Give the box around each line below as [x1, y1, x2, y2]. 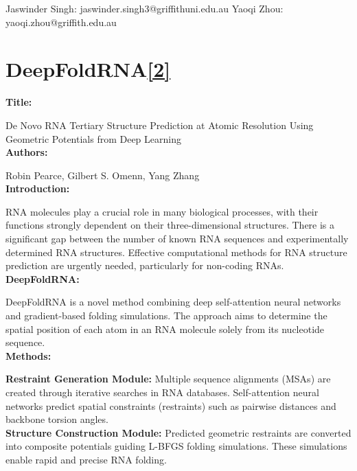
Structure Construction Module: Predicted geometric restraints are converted [5, 425, 352, 439]
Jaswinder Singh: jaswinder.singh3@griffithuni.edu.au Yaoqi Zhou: [5, 1, 284, 15]
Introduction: [5, 181, 70, 196]
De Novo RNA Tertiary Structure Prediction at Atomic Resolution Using [5, 117, 314, 132]
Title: [5, 95, 32, 109]
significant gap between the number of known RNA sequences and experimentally [5, 231, 349, 246]
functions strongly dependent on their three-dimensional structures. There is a [5, 218, 335, 232]
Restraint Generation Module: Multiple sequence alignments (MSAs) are [5, 371, 331, 386]
